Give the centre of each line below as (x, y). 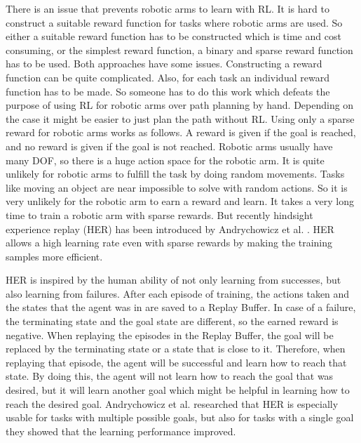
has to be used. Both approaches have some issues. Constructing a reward (164, 64)
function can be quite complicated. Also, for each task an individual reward (168, 77)
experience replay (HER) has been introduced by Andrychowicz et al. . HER (170, 229)
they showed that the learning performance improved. (121, 431)
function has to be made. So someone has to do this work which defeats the (168, 91)
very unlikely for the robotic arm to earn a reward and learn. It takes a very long (180, 201)
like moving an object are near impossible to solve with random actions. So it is (177, 187)
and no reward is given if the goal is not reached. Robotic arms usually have (169, 146)
